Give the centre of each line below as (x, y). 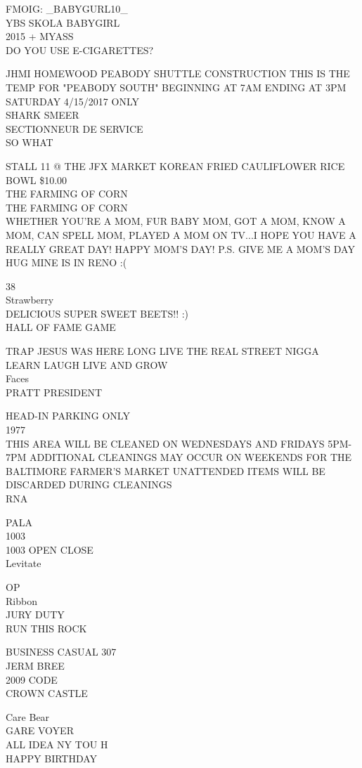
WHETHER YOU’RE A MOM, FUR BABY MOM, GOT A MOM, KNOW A (176, 221)
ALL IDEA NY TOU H (57, 744)
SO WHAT (30, 142)
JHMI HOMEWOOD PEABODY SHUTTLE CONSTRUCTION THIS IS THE (178, 73)
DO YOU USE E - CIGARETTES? (80, 50)
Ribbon (21, 600)
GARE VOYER (40, 730)
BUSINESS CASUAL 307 (61, 652)
